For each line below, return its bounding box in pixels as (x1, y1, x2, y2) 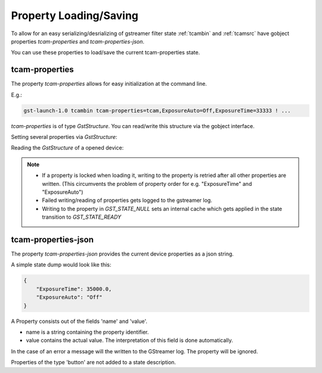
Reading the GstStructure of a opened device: (11, 144, 124, 151)
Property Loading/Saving (11, 9, 139, 22)
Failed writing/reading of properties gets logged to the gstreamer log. (42, 197, 213, 204)
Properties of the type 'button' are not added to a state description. (11, 359, 176, 366)
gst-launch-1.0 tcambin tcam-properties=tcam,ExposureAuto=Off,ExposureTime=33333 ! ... (23, 107, 292, 114)
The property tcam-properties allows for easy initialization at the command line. (11, 80, 207, 88)
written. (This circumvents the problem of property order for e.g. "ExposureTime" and (42, 180, 252, 187)
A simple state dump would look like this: (11, 261, 112, 268)
